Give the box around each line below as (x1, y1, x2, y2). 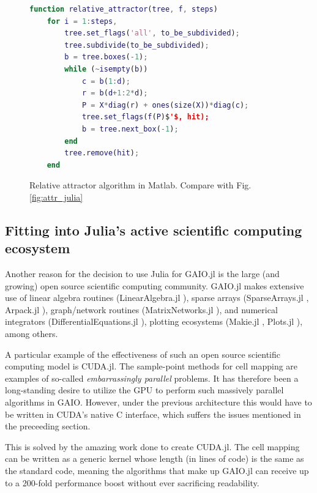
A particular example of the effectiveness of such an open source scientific (5, 347, 281, 360)
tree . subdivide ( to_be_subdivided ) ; (64, 40, 209, 50)
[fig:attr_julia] (29, 190, 83, 203)
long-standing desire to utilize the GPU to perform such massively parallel (5, 384, 284, 396)
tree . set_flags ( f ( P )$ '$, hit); (81, 113, 209, 122)
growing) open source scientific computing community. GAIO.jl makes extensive (5, 279, 304, 292)
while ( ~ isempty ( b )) (64, 64, 148, 73)
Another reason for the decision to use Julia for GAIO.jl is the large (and (5, 267, 280, 280)
